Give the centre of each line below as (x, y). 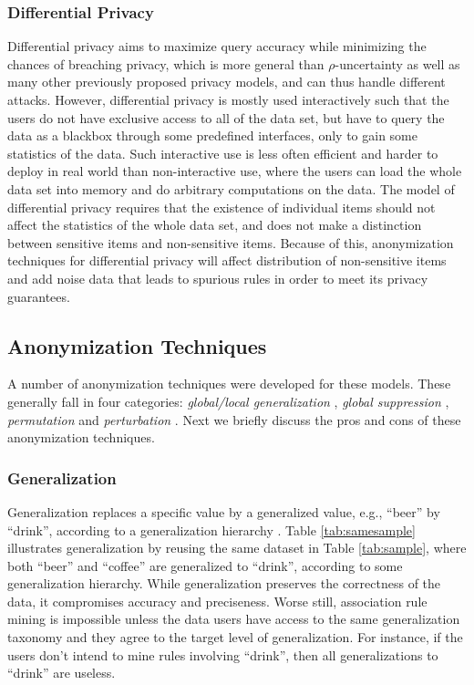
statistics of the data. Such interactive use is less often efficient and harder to (223, 153)
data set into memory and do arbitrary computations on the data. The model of (231, 188)
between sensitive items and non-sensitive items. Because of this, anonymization (231, 242)
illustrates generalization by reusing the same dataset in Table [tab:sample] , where (237, 548)
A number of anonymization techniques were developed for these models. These (229, 384)
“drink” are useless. (62, 673)
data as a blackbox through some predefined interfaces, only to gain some (212, 135)
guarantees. (39, 296)
